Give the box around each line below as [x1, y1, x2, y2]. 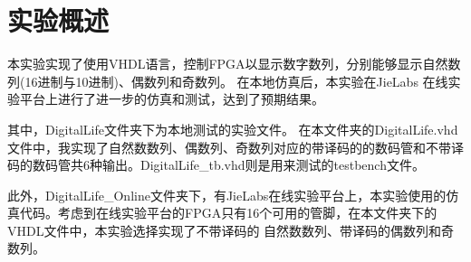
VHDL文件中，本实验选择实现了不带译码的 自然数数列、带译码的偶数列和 [7, 220, 442, 239]
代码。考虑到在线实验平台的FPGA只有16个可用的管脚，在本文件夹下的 [19, 203, 437, 222]
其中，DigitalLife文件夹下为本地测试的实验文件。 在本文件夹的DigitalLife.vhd [7, 119, 458, 138]
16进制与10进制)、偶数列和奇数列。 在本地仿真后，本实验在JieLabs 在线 [24, 71, 448, 90]
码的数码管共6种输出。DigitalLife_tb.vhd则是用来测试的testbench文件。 [7, 155, 425, 174]
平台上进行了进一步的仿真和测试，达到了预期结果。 [19, 89, 324, 108]
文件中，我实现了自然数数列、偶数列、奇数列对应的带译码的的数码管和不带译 [7, 137, 464, 156]
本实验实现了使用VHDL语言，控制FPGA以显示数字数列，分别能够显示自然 [7, 54, 448, 73]
